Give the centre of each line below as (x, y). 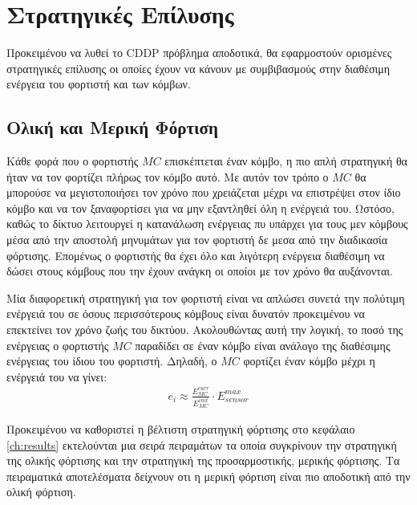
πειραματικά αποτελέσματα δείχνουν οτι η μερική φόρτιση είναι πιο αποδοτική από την (208, 476)
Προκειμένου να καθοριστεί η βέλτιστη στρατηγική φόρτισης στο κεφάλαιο (181, 429)
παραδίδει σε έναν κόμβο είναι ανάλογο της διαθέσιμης (263, 345)
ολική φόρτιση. (41, 492)
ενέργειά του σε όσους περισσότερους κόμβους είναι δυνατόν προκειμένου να (186, 314)
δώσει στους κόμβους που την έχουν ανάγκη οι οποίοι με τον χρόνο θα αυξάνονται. (200, 271)
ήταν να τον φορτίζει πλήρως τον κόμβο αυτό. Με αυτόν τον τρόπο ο (168, 176)
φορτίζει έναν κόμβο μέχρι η (309, 361)
